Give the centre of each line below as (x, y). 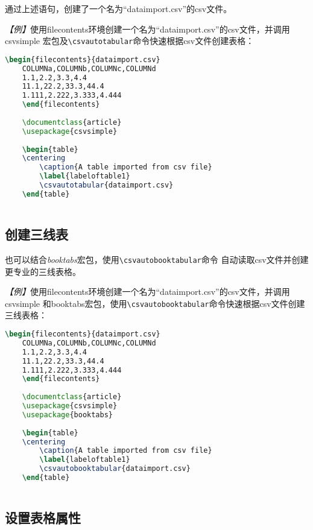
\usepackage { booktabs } (68, 415)
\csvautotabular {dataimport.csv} (106, 185)
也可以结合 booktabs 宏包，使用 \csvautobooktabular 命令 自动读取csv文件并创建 (157, 259)
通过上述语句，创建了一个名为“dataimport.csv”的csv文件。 (119, 8)
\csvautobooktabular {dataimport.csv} (115, 469)
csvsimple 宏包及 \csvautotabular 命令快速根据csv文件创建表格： (130, 41)
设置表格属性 (43, 518)
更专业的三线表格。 (43, 271)
